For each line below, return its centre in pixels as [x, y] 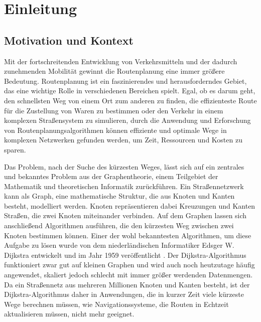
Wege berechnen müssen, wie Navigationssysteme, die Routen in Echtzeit [116, 304]
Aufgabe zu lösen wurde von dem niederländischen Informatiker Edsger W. [119, 245]
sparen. [15, 149]
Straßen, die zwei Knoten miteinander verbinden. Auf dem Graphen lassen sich [125, 215]
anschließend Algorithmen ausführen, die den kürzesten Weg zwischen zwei [119, 225]
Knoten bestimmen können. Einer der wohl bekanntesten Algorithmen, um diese [128, 235]
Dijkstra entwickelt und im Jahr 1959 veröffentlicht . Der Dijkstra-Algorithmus [125, 255]
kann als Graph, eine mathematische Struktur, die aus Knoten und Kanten [119, 196]
